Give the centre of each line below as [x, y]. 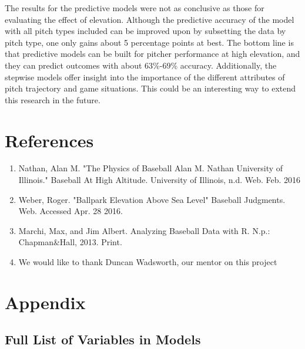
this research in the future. [53, 99]
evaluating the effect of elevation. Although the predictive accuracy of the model [150, 19]
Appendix [45, 302]
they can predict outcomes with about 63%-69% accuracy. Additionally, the [141, 65]
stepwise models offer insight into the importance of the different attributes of [145, 77]
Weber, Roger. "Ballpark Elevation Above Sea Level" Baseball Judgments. [152, 199]
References [49, 140]
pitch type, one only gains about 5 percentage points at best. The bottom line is [149, 42]
